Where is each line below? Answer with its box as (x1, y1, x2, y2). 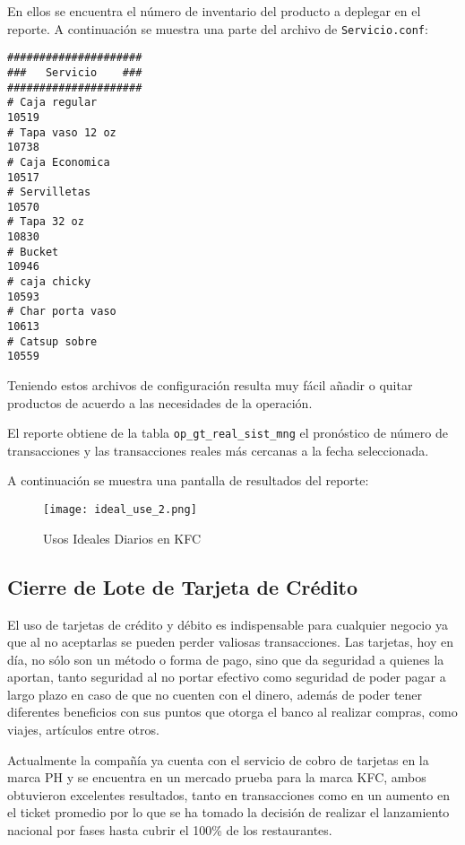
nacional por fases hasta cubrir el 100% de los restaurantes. (7, 821, 332, 840)
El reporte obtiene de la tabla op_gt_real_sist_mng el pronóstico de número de (7, 423, 448, 442)
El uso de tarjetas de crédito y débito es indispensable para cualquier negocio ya (7, 614, 448, 633)
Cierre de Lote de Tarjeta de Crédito (7, 572, 358, 600)
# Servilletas (7, 186, 91, 199)
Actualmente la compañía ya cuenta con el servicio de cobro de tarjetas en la (7, 750, 429, 769)
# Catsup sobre (7, 335, 98, 348)
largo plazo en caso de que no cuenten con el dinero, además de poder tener (7, 684, 423, 703)
